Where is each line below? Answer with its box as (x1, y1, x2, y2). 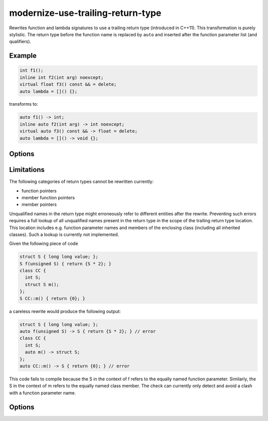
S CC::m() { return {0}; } (19, 296, 85, 301)
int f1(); (19, 67, 44, 73)
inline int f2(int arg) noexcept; (19, 74, 104, 80)
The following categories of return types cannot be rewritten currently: (9, 179, 154, 184)
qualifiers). (9, 39, 32, 45)
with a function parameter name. (9, 390, 76, 396)
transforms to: (9, 101, 38, 107)
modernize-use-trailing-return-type (9, 7, 161, 18)
